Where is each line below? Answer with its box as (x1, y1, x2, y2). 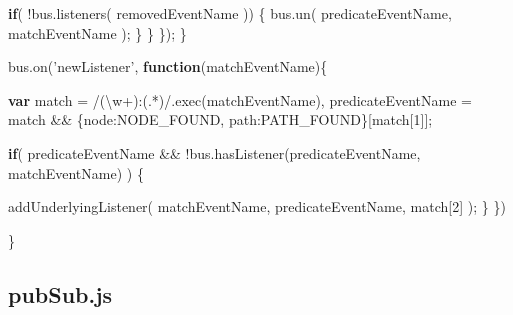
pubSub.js (8, 278, 113, 309)
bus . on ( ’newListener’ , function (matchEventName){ (8, 56, 328, 77)
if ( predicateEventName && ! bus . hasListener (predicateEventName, (8, 142, 421, 163)
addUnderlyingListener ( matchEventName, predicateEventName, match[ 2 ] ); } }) (8, 196, 506, 217)
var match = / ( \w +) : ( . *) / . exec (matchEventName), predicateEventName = (8, 89, 472, 110)
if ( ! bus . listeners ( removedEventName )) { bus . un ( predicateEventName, (8, 3, 452, 23)
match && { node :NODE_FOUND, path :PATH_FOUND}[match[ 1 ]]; (8, 109, 433, 130)
